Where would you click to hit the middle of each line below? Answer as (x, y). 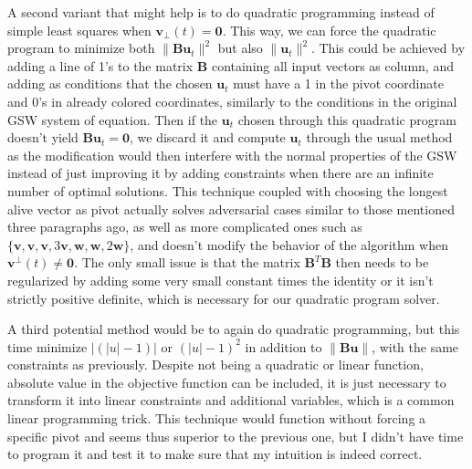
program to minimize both (81, 48)
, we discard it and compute (207, 137)
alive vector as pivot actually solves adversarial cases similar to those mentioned (231, 208)
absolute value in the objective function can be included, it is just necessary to (227, 382)
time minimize (47, 346)
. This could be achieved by (388, 48)
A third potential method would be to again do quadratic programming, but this (234, 329)
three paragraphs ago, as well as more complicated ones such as (185, 227)
